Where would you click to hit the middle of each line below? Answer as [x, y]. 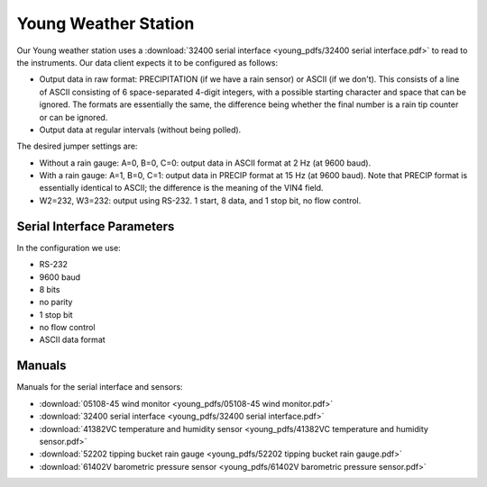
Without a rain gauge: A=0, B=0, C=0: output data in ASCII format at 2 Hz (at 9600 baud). [205, 163]
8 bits [50, 289]
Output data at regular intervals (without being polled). [140, 130]
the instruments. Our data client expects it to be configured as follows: [147, 62]
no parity [56, 302]
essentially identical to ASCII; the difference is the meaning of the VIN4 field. [181, 188]
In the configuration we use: [69, 248]
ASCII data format [72, 340]
